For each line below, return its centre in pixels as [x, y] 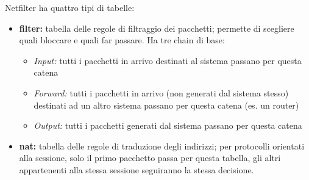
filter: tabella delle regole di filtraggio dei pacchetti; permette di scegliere [157, 28]
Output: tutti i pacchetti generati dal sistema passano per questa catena [168, 125]
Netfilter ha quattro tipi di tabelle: [70, 7]
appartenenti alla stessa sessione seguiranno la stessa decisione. [137, 169]
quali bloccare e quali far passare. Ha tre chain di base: [122, 40]
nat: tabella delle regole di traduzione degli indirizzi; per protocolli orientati [162, 146]
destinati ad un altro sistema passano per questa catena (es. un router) [166, 105]
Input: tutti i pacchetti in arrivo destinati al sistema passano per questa [168, 60]
